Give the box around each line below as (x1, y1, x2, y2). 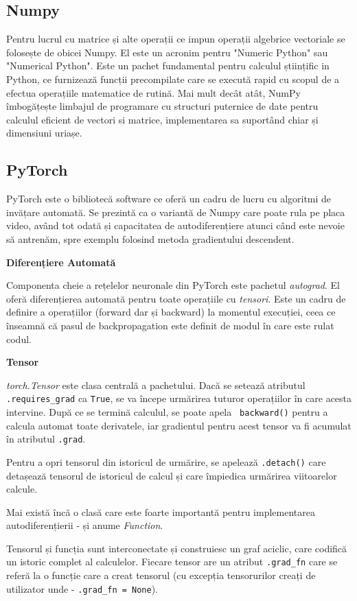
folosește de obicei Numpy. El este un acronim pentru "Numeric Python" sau (6, 45, 328, 59)
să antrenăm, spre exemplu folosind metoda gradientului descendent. (6, 231, 295, 246)
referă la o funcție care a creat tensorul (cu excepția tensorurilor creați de (6, 568, 316, 582)
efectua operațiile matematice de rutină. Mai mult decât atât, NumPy (6, 85, 301, 99)
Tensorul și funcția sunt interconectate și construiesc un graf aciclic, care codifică (6, 541, 347, 555)
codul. (6, 331, 32, 346)
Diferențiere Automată (6, 255, 116, 269)
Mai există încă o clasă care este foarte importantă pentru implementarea (6, 504, 315, 519)
